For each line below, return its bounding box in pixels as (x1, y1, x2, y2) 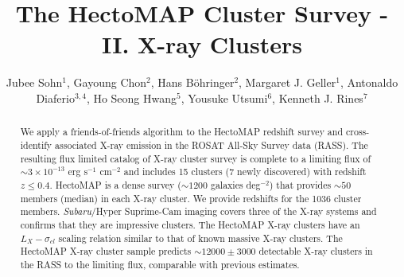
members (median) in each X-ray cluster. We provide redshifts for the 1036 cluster (20, 191, 362, 205)
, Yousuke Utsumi (181, 89, 268, 106)
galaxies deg (210, 178, 261, 191)
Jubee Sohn (6, 74, 63, 91)
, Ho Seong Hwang (86, 89, 177, 106)
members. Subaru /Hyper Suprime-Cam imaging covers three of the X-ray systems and (20, 205, 377, 218)
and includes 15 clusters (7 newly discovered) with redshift (123, 165, 367, 178)
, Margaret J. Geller (239, 74, 336, 91)
